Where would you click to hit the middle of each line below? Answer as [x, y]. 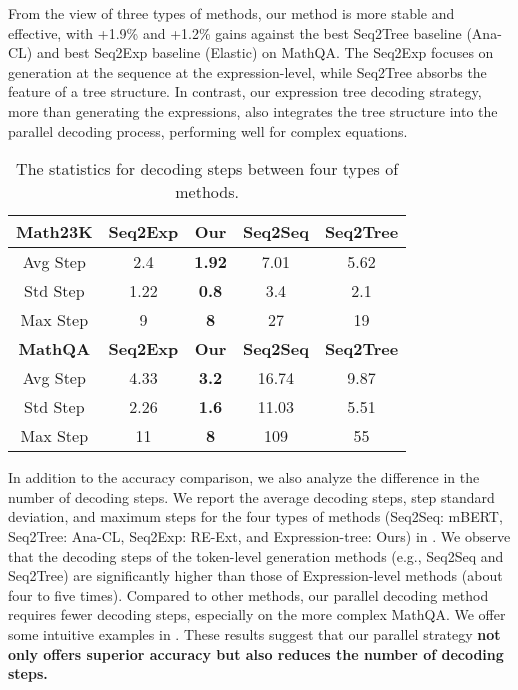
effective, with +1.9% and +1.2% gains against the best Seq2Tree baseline [235, 32]
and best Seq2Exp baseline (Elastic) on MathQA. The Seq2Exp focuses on [265, 52]
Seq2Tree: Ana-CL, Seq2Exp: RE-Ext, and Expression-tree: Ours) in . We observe [259, 535]
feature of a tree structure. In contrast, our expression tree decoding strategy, [245, 91]
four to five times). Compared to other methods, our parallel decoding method [248, 594]
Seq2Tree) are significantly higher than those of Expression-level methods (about [255, 575]
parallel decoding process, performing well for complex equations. [208, 130]
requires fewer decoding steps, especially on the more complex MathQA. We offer [257, 614]
